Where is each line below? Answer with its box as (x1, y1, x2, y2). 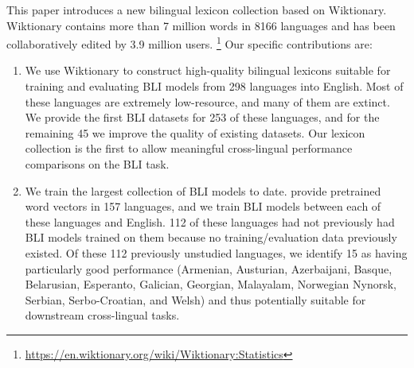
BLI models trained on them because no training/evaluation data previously (25, 229, 397, 246)
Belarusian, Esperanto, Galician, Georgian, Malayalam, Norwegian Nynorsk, (25, 276, 396, 292)
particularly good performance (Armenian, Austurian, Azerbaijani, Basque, (25, 260, 393, 277)
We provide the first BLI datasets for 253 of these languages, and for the (25, 109, 380, 126)
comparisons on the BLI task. (25, 156, 170, 172)
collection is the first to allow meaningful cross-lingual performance (25, 140, 353, 157)
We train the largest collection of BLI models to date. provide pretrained (25, 182, 381, 199)
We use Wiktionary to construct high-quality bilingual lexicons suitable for (25, 62, 391, 79)
